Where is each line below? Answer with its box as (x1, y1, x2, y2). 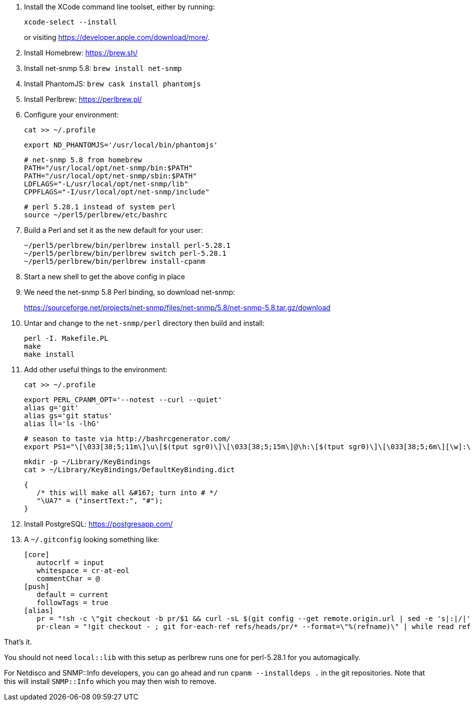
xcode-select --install (24, 18, 117, 26)
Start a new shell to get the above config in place (24, 272, 185, 281)
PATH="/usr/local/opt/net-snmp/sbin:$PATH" (24, 172, 197, 180)
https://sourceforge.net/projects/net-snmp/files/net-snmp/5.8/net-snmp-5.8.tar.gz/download (24, 303, 330, 312)
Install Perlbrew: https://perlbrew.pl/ (24, 95, 142, 103)
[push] (24, 583, 49, 591)
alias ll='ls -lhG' (24, 420, 100, 428)
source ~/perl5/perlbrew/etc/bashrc (24, 211, 167, 219)
